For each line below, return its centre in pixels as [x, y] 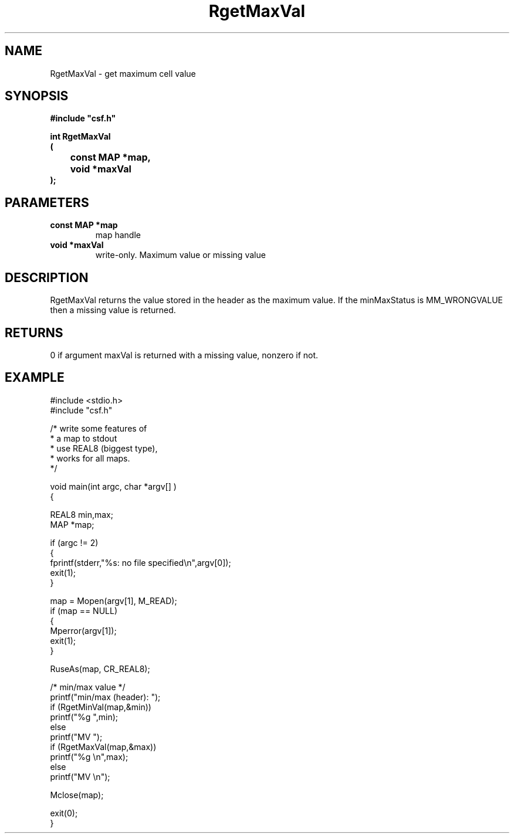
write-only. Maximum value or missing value [180, 255]
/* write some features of [99, 428]
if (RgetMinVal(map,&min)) [101, 707]
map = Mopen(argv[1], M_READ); [114, 600]
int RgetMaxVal [80, 137]
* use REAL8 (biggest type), [104, 448]
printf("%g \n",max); [89, 756]
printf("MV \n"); [80, 776]
